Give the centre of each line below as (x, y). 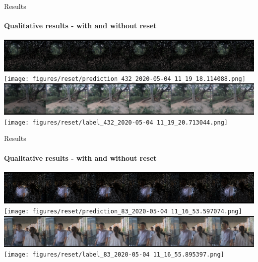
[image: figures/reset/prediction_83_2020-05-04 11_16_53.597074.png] (123, 211)
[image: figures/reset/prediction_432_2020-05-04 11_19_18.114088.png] (125, 79)
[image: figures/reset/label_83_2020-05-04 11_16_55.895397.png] (114, 255)
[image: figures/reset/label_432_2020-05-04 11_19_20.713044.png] (116, 122)
